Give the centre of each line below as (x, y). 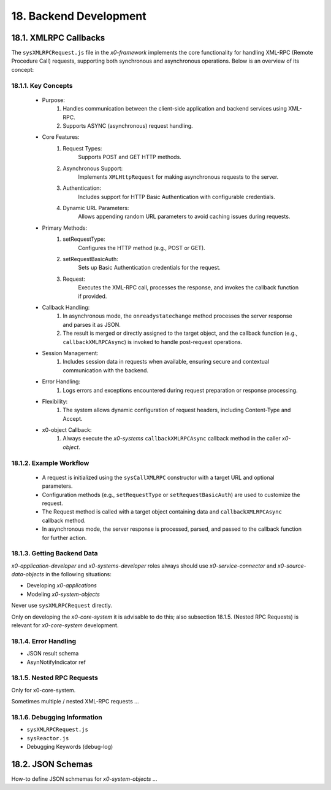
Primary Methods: (65, 228)
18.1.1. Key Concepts (42, 85)
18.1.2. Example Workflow (50, 463)
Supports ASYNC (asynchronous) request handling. (128, 125)
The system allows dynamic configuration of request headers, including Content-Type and (177, 410)
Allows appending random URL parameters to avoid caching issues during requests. (184, 217)
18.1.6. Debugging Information (57, 717)
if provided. (93, 296)
